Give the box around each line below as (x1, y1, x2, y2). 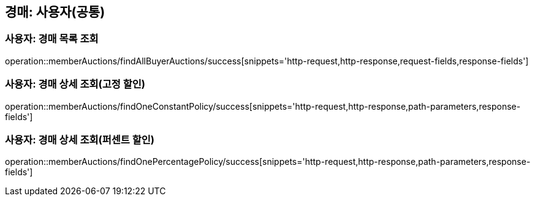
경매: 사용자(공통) (5, 4, 105, 20)
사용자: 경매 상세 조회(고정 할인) (5, 78, 145, 91)
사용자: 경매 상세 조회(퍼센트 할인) (5, 133, 155, 146)
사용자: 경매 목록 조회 (5, 32, 99, 45)
